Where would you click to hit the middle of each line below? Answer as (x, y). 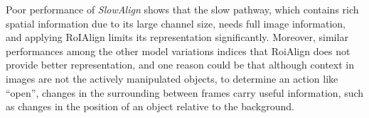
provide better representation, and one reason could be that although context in (180, 65)
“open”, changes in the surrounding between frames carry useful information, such (185, 92)
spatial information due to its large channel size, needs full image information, (176, 23)
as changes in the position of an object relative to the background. (150, 106)
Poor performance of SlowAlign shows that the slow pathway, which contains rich (182, 9)
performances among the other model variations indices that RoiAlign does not (178, 51)
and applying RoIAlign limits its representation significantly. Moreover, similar (177, 37)
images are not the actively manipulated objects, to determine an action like (172, 78)
